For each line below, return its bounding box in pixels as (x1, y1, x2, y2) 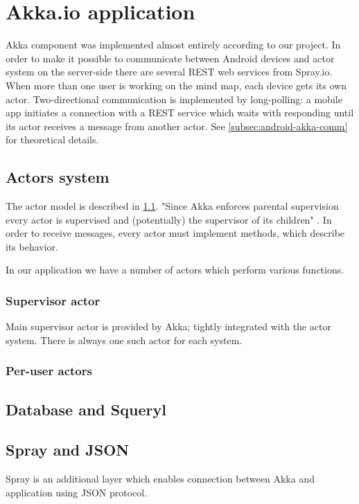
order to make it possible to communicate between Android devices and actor (6, 51, 335, 65)
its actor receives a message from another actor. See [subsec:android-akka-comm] (6, 118, 348, 133)
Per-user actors (6, 362, 92, 379)
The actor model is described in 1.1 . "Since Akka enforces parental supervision (6, 199, 339, 213)
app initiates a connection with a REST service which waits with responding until (6, 105, 354, 120)
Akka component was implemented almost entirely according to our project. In (6, 37, 341, 52)
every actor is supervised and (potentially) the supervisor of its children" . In (6, 212, 332, 226)
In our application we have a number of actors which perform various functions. (6, 262, 344, 277)
